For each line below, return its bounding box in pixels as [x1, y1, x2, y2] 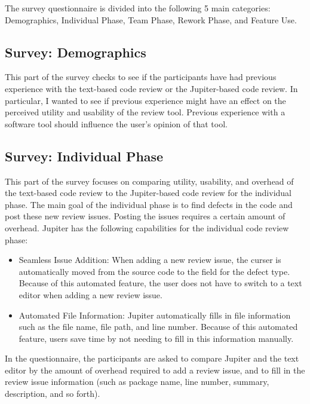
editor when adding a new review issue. [19, 288, 162, 301]
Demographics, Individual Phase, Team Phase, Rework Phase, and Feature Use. [5, 13, 297, 26]
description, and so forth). [5, 387, 100, 400]
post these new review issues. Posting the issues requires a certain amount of [5, 210, 286, 222]
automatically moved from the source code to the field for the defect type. [19, 265, 290, 277]
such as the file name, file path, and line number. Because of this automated [19, 320, 298, 333]
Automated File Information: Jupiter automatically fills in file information [19, 308, 291, 321]
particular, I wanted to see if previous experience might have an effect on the [5, 94, 286, 106]
